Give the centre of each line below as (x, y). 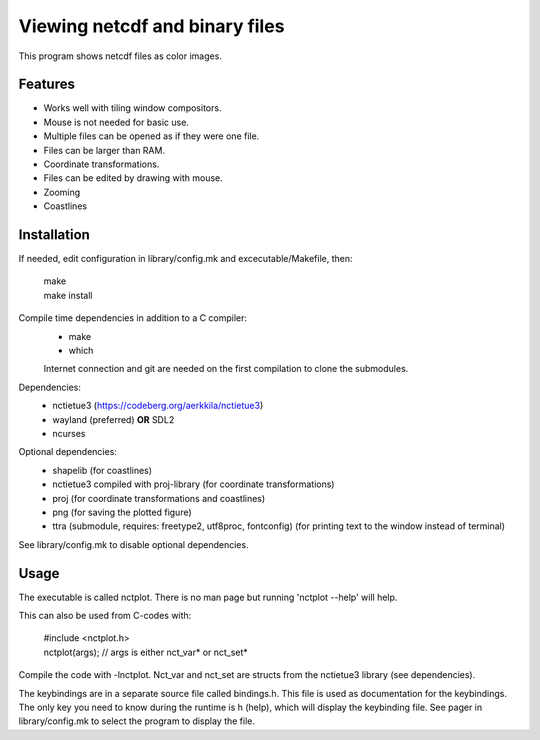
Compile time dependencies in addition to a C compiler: (133, 318)
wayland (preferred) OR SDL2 (113, 419)
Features (46, 84)
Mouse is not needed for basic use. (116, 122)
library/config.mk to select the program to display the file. (136, 721)
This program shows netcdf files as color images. (120, 56)
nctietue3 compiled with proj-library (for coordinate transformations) (193, 484)
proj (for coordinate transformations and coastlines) (159, 498)
